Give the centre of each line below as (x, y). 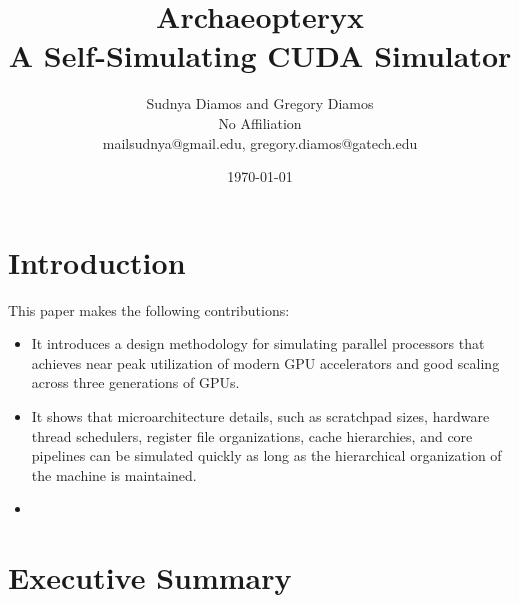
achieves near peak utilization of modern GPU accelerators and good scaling (265, 362)
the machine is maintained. (114, 474)
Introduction (97, 261)
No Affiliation (260, 122)
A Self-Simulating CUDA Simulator (260, 55)
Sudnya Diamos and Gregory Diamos (260, 103)
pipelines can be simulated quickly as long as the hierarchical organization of (266, 455)
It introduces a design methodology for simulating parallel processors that (258, 343)
